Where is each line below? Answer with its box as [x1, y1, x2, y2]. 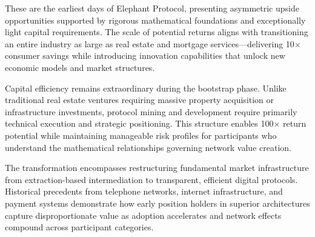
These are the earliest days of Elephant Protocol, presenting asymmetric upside [5, 2, 299, 14]
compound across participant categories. [5, 221, 154, 233]
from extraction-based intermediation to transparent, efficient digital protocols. [5, 173, 298, 185]
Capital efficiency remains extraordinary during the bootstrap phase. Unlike [5, 81, 287, 94]
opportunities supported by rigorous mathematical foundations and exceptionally [5, 13, 306, 26]
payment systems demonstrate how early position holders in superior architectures [5, 196, 310, 209]
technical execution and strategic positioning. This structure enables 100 [5, 117, 274, 130]
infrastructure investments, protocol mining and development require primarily [5, 105, 297, 118]
